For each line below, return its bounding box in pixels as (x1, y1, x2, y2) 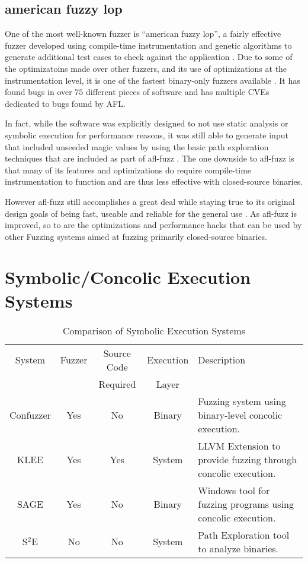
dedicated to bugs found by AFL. (5, 97, 126, 109)
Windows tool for (198, 483, 270, 497)
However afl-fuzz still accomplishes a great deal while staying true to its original (5, 195, 295, 207)
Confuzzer (9, 407, 51, 422)
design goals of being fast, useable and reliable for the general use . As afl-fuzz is (5, 207, 297, 219)
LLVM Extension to (198, 438, 281, 453)
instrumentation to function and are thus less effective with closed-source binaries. (5, 175, 303, 188)
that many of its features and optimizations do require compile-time (5, 163, 252, 176)
